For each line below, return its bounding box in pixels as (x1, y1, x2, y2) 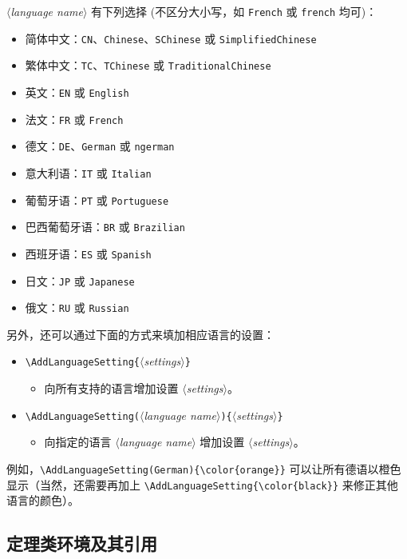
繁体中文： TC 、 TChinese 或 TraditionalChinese (25, 57, 271, 74)
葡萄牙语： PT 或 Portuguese (25, 191, 169, 208)
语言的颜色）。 (6, 492, 79, 509)
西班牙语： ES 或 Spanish (25, 245, 152, 262)
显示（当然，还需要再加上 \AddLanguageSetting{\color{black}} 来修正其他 (6, 476, 398, 493)
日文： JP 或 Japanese (25, 272, 135, 289)
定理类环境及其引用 (6, 531, 157, 556)
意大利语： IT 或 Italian (25, 164, 152, 181)
